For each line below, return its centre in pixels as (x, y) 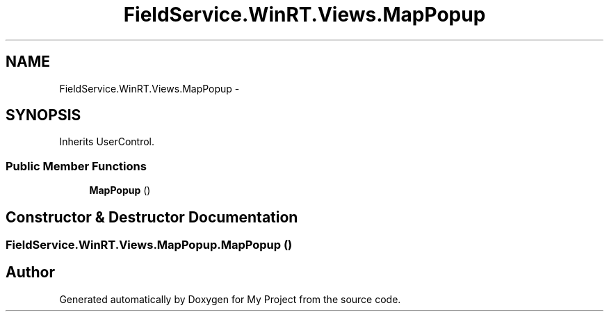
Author (30, 273)
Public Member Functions (76, 166)
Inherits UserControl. (107, 142)
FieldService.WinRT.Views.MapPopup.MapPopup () (149, 245)
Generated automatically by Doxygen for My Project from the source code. (230, 299)
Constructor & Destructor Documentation (152, 217)
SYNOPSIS (43, 115)
